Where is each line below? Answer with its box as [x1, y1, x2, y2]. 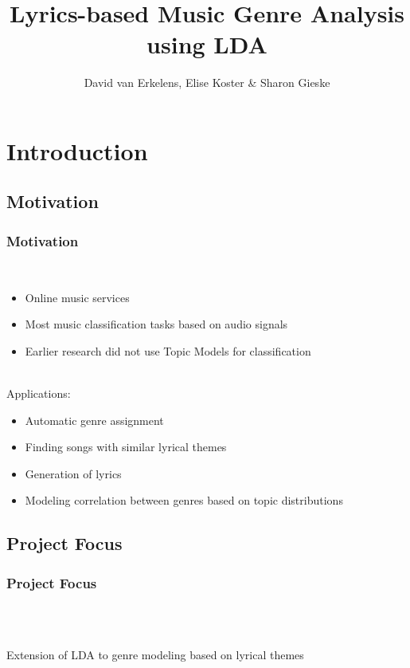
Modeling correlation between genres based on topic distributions [25, 492, 343, 509]
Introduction [6, 134, 148, 167]
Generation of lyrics [25, 465, 122, 481]
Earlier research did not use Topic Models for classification [25, 342, 311, 359]
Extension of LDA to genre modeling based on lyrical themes [6, 646, 304, 663]
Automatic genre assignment [25, 411, 164, 428]
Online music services [25, 289, 130, 305]
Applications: [6, 385, 71, 402]
